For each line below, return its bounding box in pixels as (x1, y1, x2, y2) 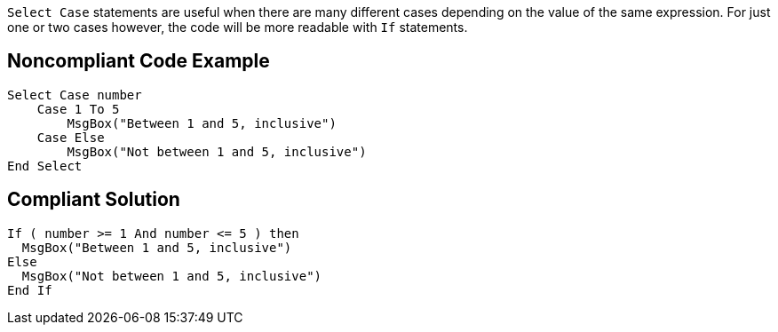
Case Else (36, 130, 105, 145)
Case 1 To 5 (36, 101, 120, 116)
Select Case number (7, 87, 142, 102)
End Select (7, 158, 83, 173)
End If (7, 282, 52, 297)
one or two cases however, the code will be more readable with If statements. (7, 20, 468, 35)
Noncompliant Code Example (7, 50, 270, 73)
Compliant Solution (7, 188, 180, 211)
